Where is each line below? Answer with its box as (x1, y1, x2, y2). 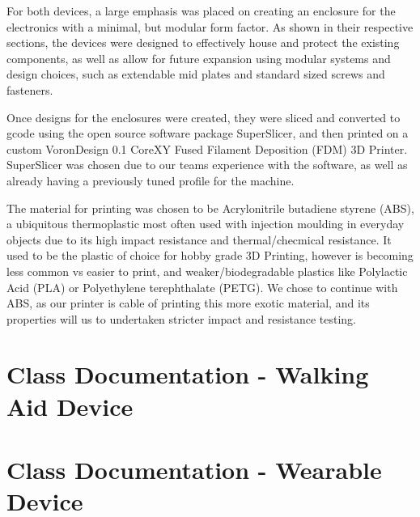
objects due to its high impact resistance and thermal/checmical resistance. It (6, 231, 392, 248)
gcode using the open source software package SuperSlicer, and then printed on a (6, 125, 409, 142)
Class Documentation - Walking (6, 358, 369, 391)
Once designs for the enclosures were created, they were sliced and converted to (6, 108, 401, 125)
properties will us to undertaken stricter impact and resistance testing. (6, 310, 356, 327)
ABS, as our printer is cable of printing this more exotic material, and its (6, 295, 370, 311)
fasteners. (6, 81, 53, 98)
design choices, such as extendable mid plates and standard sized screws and (6, 66, 385, 83)
